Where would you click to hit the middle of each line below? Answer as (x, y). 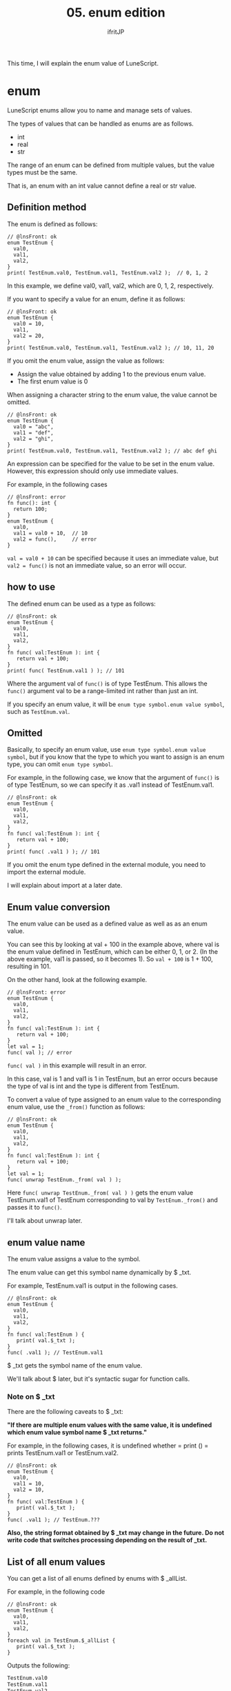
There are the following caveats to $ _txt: (65, 1412)
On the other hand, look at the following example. (77, 980)
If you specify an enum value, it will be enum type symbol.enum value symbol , (116, 704)
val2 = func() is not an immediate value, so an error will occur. (97, 565)
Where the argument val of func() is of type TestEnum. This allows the (108, 683)
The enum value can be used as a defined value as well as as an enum (108, 924)
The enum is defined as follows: (52, 224)
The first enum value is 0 (52, 381)
